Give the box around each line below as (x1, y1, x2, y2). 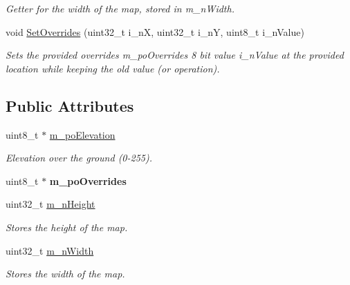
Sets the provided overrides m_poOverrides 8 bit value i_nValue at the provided (6, 48, 344, 62)
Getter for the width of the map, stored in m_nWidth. (6, 1, 234, 15)
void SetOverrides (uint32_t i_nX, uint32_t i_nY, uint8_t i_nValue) (6, 24, 304, 39)
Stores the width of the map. (6, 266, 125, 281)
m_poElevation (49, 127, 116, 141)
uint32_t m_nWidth (6, 243, 94, 257)
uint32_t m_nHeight (6, 197, 95, 211)
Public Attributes (6, 95, 134, 116)
